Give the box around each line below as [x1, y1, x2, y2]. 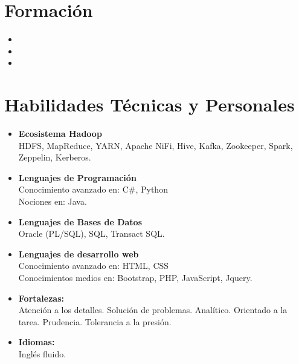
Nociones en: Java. [18, 195, 87, 207]
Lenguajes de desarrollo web [18, 247, 139, 260]
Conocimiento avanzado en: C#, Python [18, 183, 168, 196]
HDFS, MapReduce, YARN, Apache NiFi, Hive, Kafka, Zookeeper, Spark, [18, 139, 293, 151]
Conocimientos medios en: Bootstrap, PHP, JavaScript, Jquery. [18, 271, 252, 283]
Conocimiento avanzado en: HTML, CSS [18, 259, 169, 272]
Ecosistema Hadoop [18, 127, 102, 140]
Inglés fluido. [18, 347, 66, 360]
